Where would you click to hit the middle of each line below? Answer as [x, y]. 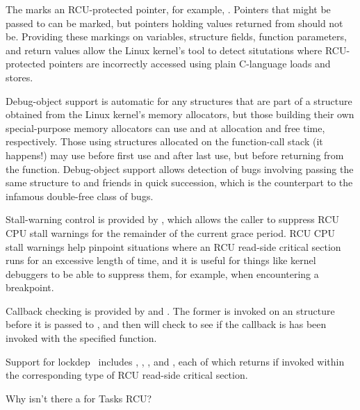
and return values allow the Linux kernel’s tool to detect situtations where [164, 50]
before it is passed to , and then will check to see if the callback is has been [166, 324]
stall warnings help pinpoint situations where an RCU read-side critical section [173, 246]
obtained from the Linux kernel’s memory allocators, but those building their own [180, 114]
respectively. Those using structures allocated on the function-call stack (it [164, 141]
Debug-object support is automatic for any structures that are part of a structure [179, 100]
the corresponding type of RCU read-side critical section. [127, 375]
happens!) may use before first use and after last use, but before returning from [175, 155]
